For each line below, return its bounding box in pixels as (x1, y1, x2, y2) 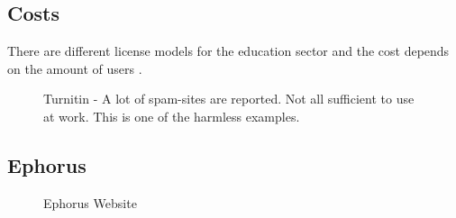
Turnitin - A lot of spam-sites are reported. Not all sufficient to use (43, 89, 415, 108)
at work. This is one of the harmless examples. (43, 106, 300, 125)
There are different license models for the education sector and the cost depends (7, 41, 450, 60)
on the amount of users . (7, 59, 142, 77)
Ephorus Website (43, 193, 137, 212)
